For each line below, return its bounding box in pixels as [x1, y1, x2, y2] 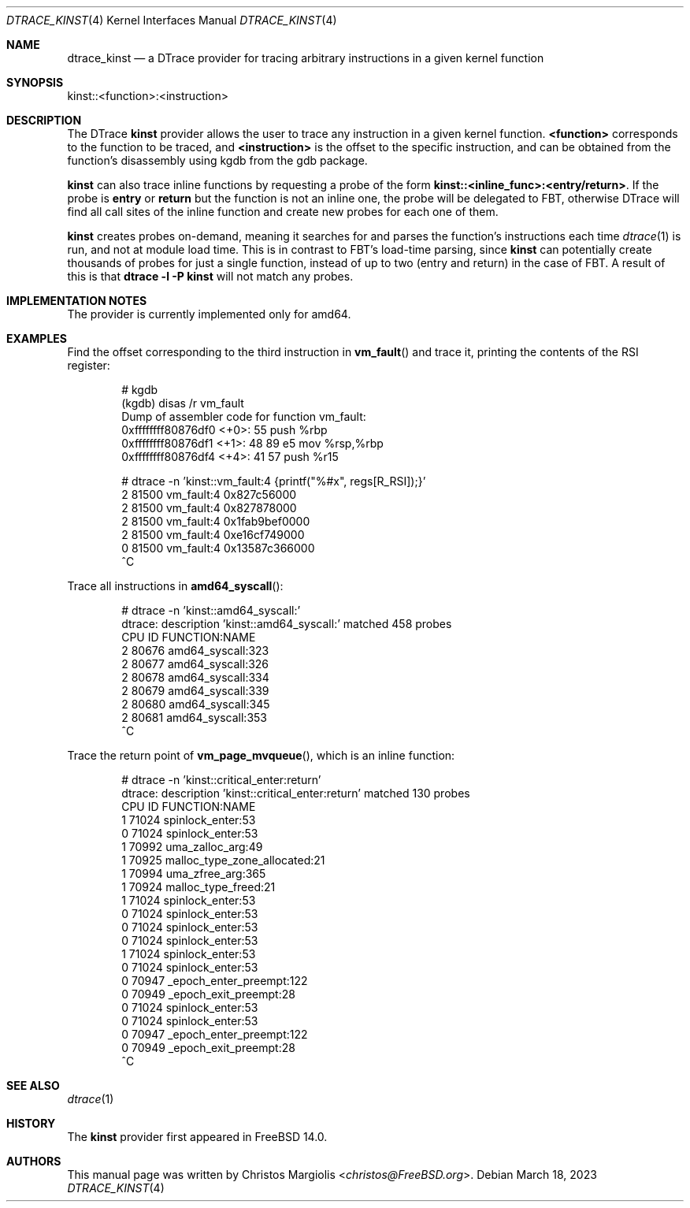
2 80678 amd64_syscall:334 [121, 671, 269, 684]
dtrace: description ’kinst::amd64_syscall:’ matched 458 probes [121, 617, 452, 630]
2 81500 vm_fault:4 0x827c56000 [121, 488, 297, 501]
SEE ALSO [6, 1079, 60, 1092]
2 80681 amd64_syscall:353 [121, 711, 267, 724]
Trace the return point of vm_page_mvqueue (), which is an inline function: [67, 749, 455, 762]
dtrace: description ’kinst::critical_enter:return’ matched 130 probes [121, 786, 470, 800]
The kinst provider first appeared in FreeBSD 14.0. [67, 1130, 328, 1143]
